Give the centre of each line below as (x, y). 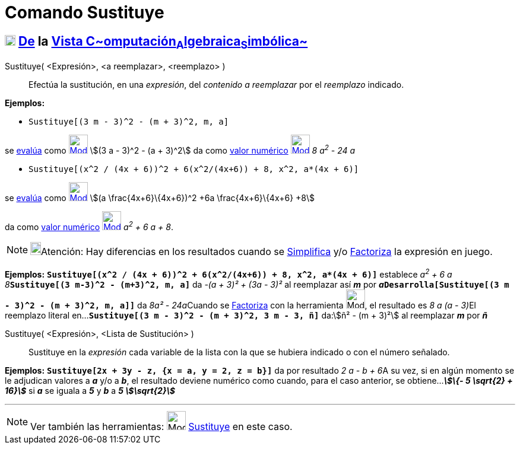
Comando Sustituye (85, 12)
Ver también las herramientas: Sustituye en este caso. (161, 427)
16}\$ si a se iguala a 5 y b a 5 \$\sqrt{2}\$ (90, 391)
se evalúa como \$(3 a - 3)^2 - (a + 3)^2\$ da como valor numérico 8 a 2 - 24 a (180, 150)
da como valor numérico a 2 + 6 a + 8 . (89, 226)
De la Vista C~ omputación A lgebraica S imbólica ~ (163, 42)
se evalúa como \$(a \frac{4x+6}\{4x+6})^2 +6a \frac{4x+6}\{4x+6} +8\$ (160, 198)
